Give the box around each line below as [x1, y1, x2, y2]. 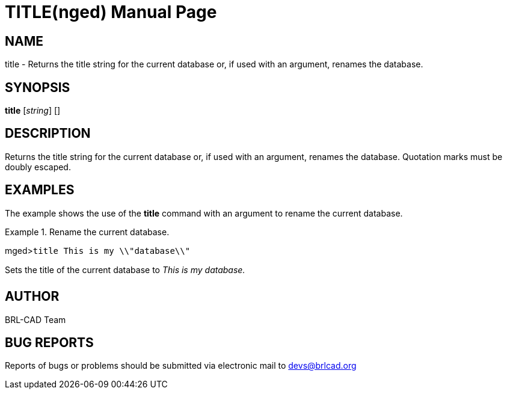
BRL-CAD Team [5, 314, 66, 325]
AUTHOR [5, 289, 60, 304]
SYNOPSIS [5, 79, 70, 95]
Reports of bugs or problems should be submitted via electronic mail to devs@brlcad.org [5, 360, 357, 371]
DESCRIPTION [5, 126, 91, 141]
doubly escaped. [5, 161, 71, 172]
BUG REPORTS [5, 334, 94, 350]
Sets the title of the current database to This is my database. [5, 264, 245, 275]
